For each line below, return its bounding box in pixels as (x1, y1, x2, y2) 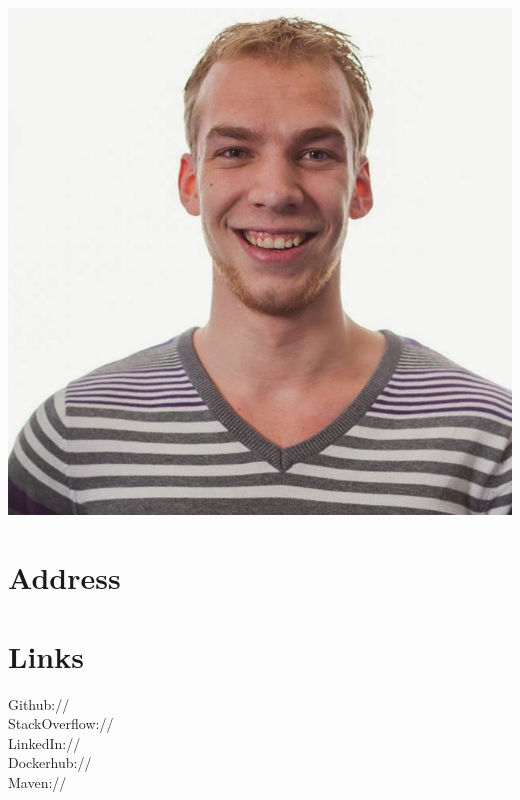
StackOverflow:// (8, 713, 114, 734)
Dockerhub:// (8, 752, 92, 773)
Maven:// (8, 772, 67, 793)
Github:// (8, 693, 70, 714)
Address (8, 557, 121, 598)
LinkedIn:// (8, 732, 81, 753)
